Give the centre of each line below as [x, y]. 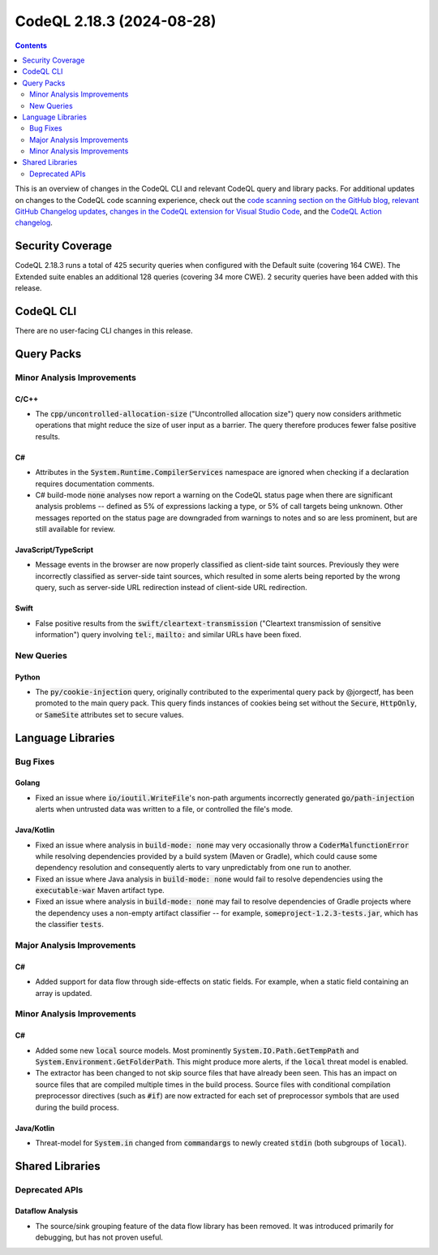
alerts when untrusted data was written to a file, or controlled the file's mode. [164, 809]
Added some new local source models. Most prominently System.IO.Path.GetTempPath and [197, 1050]
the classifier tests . [70, 925]
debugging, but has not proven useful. [99, 1237]
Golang [28, 783]
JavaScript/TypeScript [54, 550]
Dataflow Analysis [47, 1211]
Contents [31, 45]
